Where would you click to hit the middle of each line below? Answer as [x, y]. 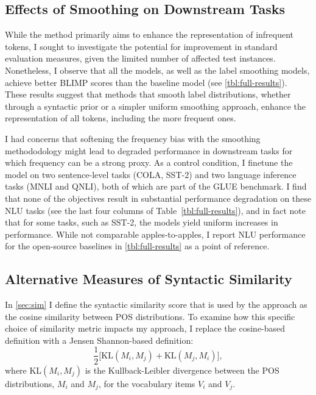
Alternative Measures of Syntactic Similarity [149, 279]
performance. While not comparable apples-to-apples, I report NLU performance [155, 234]
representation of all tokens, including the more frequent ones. [121, 118]
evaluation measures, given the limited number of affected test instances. [140, 58]
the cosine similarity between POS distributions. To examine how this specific [150, 316]
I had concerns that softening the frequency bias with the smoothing [133, 138]
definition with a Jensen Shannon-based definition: [99, 340]
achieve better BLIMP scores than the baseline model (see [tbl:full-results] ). [146, 82]
